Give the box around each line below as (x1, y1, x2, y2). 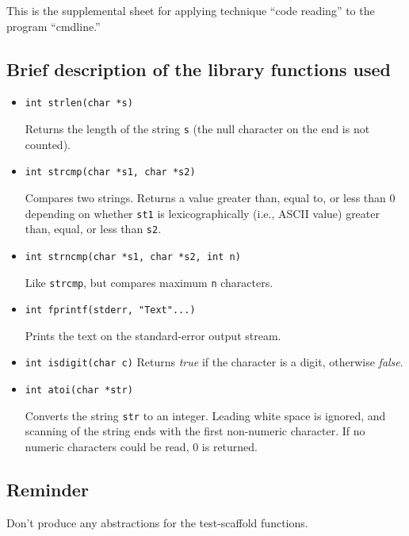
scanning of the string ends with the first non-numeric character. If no (25, 423, 365, 439)
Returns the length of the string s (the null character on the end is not (25, 121, 370, 137)
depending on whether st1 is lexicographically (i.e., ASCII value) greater (25, 205, 380, 221)
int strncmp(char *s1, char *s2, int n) (25, 251, 241, 262)
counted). (25, 136, 71, 152)
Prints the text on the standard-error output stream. (25, 327, 281, 343)
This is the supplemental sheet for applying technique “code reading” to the (6, 2, 375, 18)
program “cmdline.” (6, 17, 101, 34)
